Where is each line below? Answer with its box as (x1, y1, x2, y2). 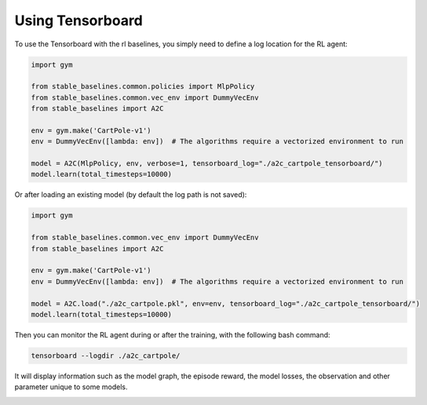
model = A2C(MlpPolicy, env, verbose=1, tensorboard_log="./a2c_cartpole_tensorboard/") (31, 159, 384, 168)
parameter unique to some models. (14, 382, 128, 392)
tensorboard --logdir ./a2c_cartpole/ (31, 351, 181, 360)
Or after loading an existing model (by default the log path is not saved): (14, 190, 247, 199)
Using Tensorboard (14, 12, 143, 29)
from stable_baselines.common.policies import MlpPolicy (31, 82, 255, 91)
